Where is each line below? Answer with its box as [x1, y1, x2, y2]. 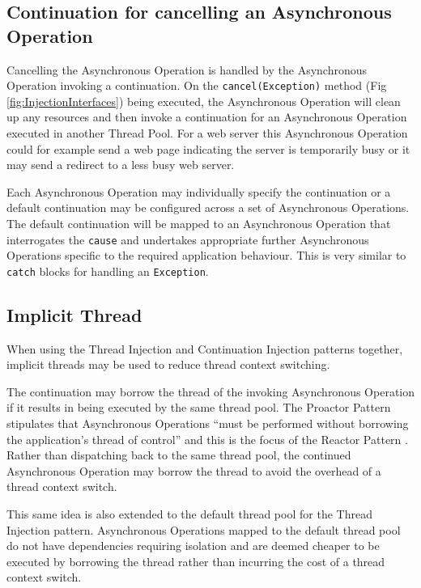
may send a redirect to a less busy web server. [6, 156, 235, 173]
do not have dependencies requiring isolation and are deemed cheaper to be [6, 537, 380, 554]
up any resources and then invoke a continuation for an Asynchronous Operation [6, 108, 407, 125]
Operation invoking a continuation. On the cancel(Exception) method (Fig [6, 77, 387, 94]
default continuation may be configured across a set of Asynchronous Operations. [6, 199, 410, 216]
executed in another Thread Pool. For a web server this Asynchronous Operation [6, 125, 408, 142]
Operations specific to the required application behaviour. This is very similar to [6, 247, 406, 264]
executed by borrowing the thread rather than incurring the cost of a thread [6, 552, 385, 569]
